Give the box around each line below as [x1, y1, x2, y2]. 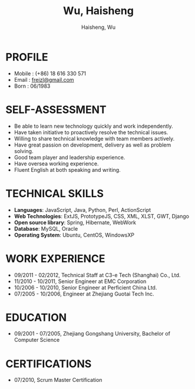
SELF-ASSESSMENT [5, 103, 107, 116]
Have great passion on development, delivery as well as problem [14, 141, 171, 148]
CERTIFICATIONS [5, 357, 92, 370]
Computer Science [14, 337, 60, 344]
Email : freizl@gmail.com [14, 76, 74, 83]
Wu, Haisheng [63, 4, 134, 18]
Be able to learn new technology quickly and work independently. [14, 122, 173, 129]
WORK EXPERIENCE [5, 252, 105, 265]
